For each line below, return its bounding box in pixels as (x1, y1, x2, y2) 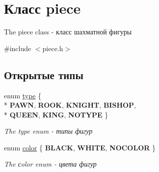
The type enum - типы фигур (4, 126, 93, 136)
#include (4, 43, 31, 53)
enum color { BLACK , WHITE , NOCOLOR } (4, 142, 156, 152)
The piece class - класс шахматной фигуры (4, 27, 132, 37)
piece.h (42, 43, 63, 53)
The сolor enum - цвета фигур (4, 159, 97, 169)
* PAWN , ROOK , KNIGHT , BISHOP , (4, 100, 136, 110)
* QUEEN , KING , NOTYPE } (4, 109, 108, 119)
